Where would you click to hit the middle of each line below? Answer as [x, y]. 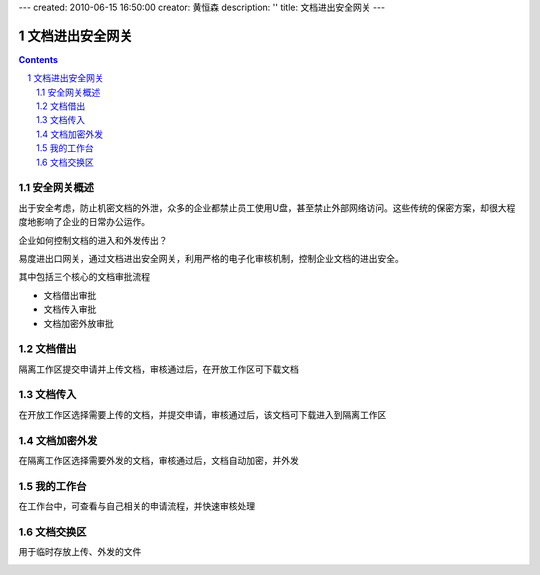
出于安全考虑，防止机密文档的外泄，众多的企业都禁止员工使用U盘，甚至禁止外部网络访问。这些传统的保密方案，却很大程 [267, 207]
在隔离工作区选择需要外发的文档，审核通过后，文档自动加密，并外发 [158, 460]
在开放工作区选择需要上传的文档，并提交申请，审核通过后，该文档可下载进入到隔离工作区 [202, 414]
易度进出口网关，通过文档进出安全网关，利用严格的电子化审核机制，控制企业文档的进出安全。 [211, 258]
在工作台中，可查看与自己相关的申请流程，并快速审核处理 [136, 506]
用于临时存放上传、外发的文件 [80, 552]
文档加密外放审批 [78, 323]
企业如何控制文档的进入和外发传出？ [93, 240]
